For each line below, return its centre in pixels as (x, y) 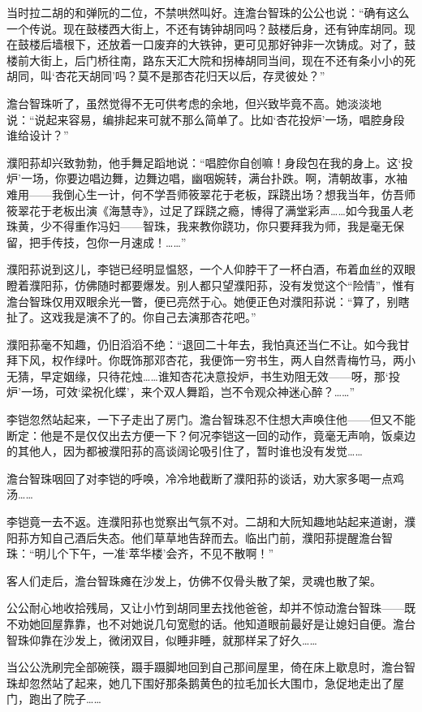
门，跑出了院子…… (54, 699)
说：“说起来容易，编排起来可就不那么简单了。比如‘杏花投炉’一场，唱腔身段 (206, 119)
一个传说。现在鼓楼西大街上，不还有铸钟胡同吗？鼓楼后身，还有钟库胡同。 (205, 28)
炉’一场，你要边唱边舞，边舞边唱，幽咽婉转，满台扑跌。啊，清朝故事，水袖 (207, 178)
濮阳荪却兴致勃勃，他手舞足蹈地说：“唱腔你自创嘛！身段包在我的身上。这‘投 (210, 162)
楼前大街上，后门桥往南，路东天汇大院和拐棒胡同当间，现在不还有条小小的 (205, 60)
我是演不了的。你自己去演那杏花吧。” (159, 317)
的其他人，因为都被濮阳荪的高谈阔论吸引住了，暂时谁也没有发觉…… (185, 451)
